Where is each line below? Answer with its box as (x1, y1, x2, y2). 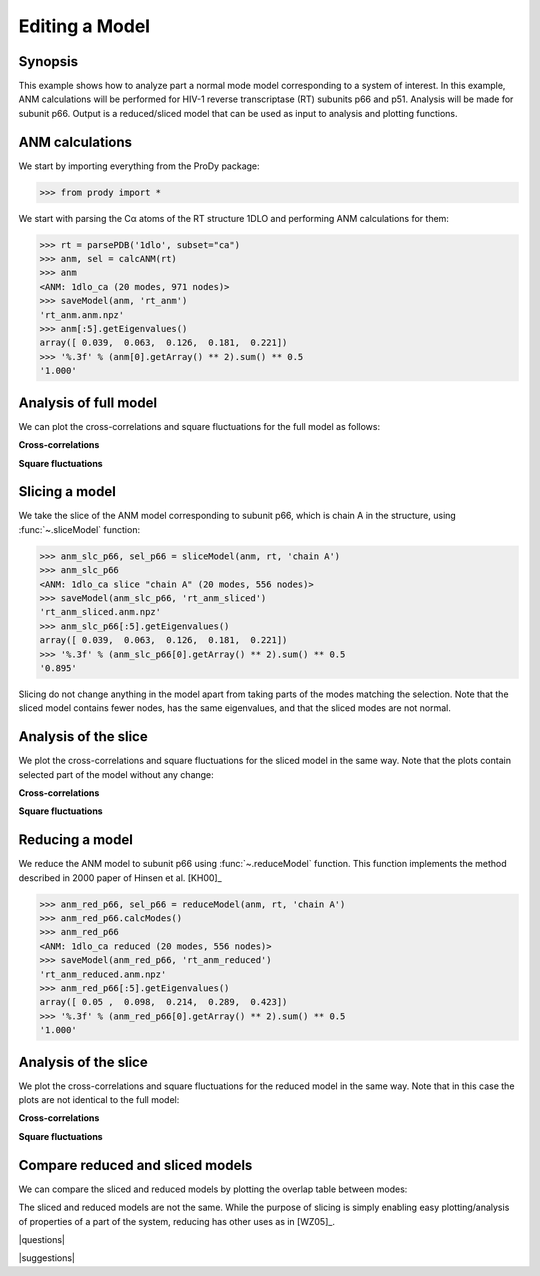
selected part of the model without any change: (18, 768, 214, 780)
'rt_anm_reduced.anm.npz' (39, 968, 167, 980)
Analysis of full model (18, 394, 158, 411)
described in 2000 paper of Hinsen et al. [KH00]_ (18, 871, 222, 884)
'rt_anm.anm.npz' (39, 309, 125, 320)
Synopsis (18, 53, 79, 70)
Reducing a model (18, 831, 134, 849)
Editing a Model (18, 15, 150, 37)
